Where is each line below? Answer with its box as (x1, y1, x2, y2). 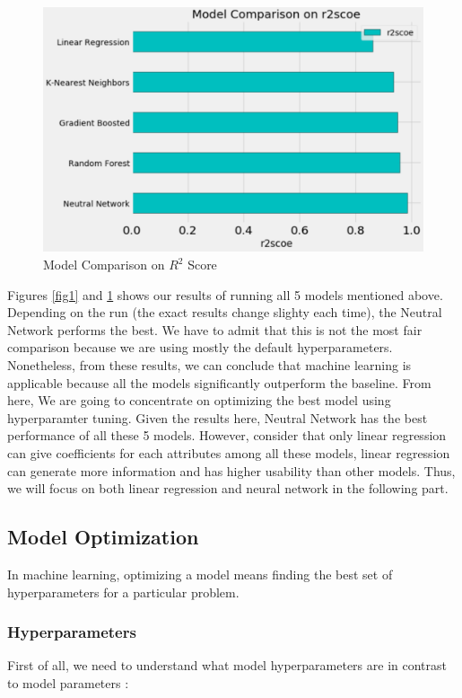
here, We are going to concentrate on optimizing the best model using (7, 391, 391, 410)
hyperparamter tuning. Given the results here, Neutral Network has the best (7, 408, 428, 427)
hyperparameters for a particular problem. (7, 582, 240, 601)
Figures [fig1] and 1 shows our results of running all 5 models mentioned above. (7, 285, 443, 304)
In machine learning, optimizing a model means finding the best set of (7, 564, 393, 583)
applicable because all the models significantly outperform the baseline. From (7, 373, 431, 392)
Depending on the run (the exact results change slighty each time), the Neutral (7, 303, 442, 322)
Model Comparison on (43, 255, 165, 274)
